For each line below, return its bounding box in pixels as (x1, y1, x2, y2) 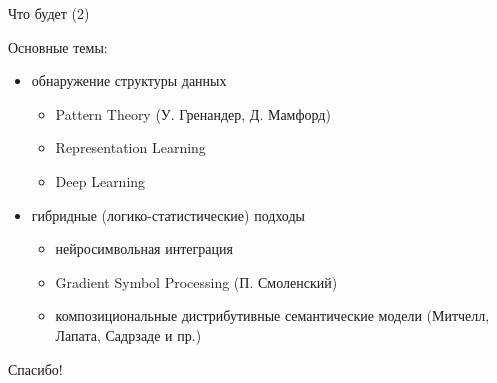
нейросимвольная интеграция (55, 238, 233, 259)
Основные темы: (8, 36, 108, 57)
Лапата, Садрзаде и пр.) (55, 324, 202, 345)
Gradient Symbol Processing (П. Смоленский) (55, 271, 338, 292)
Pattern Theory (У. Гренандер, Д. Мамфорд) (55, 103, 331, 124)
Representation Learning (55, 137, 206, 158)
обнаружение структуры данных (31, 70, 227, 91)
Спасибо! (8, 358, 63, 379)
